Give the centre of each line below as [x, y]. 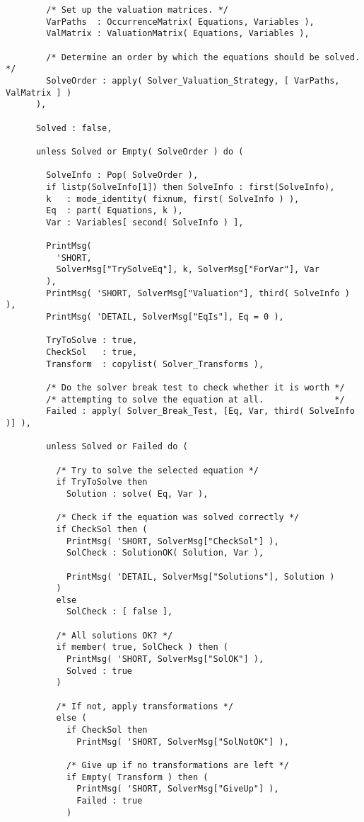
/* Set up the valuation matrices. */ [137, 10]
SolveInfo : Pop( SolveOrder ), [122, 175]
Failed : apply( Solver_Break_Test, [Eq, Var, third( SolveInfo [200, 411]
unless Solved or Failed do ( [117, 447]
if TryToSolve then [102, 482]
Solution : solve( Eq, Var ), [137, 494]
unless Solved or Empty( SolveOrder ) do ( [140, 151]
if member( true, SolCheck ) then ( [142, 647]
